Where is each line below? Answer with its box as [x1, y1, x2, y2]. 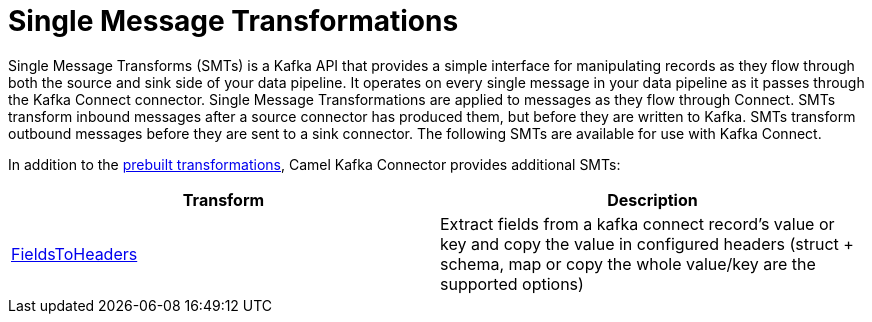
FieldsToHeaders [11, 243, 138, 264]
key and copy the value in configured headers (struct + [440, 233, 854, 254]
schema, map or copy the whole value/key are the [440, 253, 816, 274]
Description [607, 189, 698, 210]
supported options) [440, 273, 584, 294]
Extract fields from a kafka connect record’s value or [440, 213, 835, 234]
